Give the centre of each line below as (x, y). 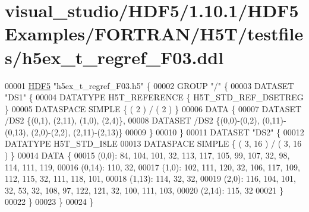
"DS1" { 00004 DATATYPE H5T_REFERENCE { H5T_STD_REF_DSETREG (154, 97)
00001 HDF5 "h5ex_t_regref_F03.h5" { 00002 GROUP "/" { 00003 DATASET (149, 85)
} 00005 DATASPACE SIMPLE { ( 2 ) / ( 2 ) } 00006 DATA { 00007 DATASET (153, 108)
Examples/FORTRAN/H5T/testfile (154, 34)
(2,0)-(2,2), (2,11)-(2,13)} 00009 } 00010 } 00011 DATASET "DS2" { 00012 (168, 132)
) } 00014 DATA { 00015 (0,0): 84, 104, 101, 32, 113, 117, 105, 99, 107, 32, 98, (147, 155)
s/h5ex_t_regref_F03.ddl (114, 57)
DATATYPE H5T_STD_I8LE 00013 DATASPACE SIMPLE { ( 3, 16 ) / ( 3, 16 (153, 143)
